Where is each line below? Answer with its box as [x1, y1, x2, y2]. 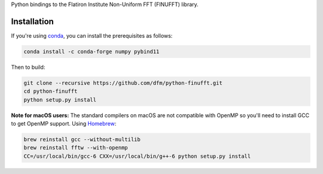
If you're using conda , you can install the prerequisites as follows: [11, 32, 173, 39]
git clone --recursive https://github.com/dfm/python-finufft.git [23, 80, 223, 86]
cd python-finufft [23, 88, 78, 95]
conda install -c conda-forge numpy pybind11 [23, 48, 160, 55]
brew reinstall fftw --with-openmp [23, 144, 128, 151]
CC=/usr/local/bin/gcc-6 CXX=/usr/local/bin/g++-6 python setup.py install [23, 152, 251, 160]
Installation [11, 16, 54, 26]
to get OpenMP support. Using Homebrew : [11, 120, 117, 127]
